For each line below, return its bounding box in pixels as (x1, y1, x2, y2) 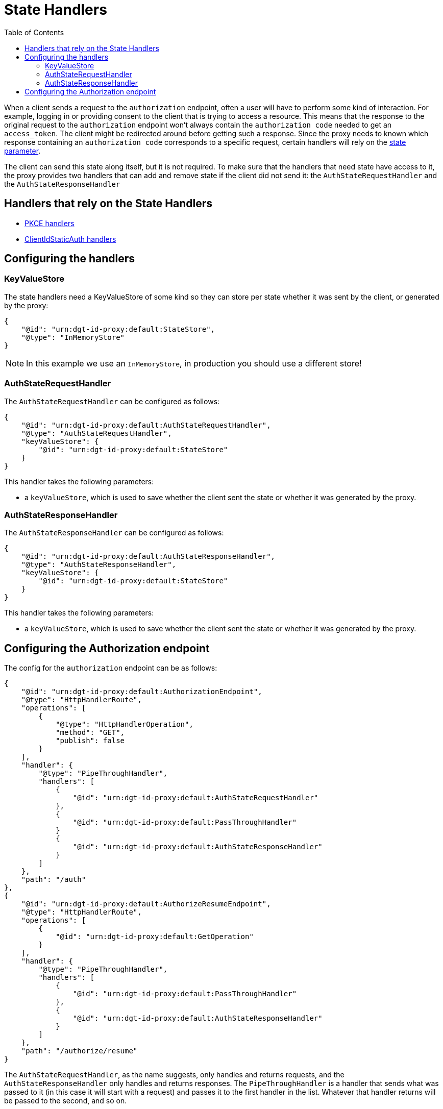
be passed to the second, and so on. (4, 1096, 127, 1105)
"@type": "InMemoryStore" (21, 333, 125, 341)
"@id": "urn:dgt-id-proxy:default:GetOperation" (56, 932, 254, 941)
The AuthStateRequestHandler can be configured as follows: (4, 397, 220, 406)
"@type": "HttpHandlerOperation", (56, 720, 193, 729)
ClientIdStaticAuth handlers (24, 234, 116, 243)
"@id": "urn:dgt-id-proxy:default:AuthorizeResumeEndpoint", (21, 900, 271, 908)
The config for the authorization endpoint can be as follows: (4, 663, 217, 673)
